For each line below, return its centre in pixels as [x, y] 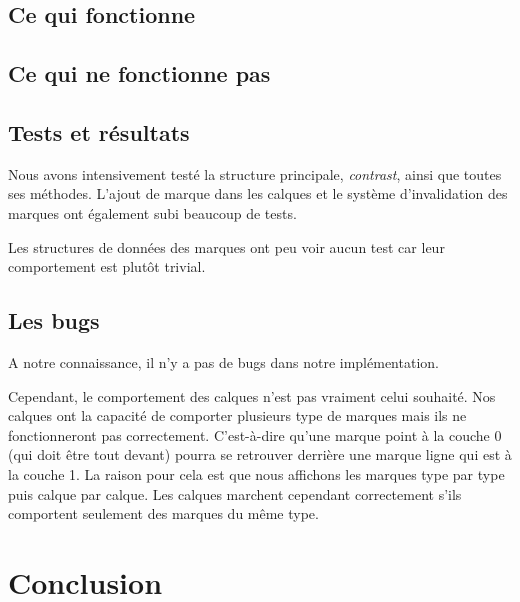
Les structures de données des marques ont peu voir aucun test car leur [226, 246]
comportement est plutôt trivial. [107, 266]
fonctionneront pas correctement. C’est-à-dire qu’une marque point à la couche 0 [255, 434]
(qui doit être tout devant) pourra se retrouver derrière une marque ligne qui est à [260, 454]
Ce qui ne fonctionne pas [139, 73]
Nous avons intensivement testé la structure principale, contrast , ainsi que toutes [255, 173]
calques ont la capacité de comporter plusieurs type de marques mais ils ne [237, 415]
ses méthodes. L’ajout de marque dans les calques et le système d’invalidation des [258, 193]
